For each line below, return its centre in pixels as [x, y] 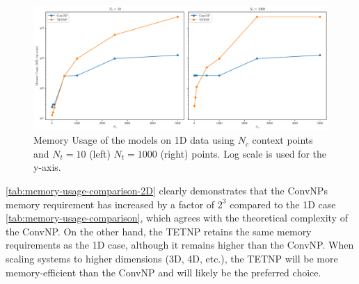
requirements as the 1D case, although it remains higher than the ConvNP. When [180, 245]
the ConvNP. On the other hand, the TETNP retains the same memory [159, 231]
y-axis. [47, 167]
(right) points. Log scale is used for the [244, 153]
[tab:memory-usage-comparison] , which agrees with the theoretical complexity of [177, 218]
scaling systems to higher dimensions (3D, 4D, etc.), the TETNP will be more [172, 259]
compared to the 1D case [283, 204]
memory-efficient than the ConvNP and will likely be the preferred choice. [163, 272]
